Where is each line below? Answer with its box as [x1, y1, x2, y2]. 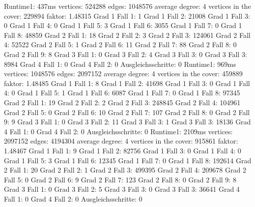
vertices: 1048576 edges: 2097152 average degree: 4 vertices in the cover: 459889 [4, 68, 243, 79]
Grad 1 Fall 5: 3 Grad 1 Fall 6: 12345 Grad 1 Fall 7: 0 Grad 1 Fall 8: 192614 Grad [4, 155, 252, 165]
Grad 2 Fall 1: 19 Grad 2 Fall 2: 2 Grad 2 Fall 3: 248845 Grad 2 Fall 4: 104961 [4, 97, 241, 107]
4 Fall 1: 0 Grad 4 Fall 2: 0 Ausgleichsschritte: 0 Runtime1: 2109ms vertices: [4, 126, 233, 136]
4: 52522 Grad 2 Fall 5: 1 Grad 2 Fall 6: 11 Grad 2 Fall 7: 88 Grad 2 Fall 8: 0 [4, 39, 237, 50]
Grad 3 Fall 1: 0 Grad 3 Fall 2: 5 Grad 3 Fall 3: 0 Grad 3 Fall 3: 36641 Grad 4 [4, 184, 240, 194]
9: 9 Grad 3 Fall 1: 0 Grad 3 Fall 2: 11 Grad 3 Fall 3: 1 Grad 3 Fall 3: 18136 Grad [4, 117, 251, 127]
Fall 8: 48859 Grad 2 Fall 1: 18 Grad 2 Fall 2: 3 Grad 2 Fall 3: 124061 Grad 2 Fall [4, 30, 251, 40]
